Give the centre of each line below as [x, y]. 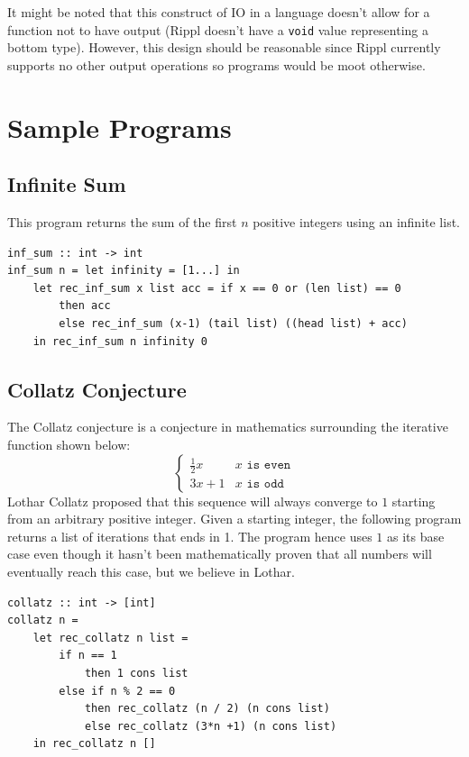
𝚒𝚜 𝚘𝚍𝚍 [265, 484]
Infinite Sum [67, 184]
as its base [416, 536]
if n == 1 [88, 656]
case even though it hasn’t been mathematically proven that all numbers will [220, 554]
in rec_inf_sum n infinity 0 [120, 341]
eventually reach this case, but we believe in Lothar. [151, 571]
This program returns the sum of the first [122, 222]
